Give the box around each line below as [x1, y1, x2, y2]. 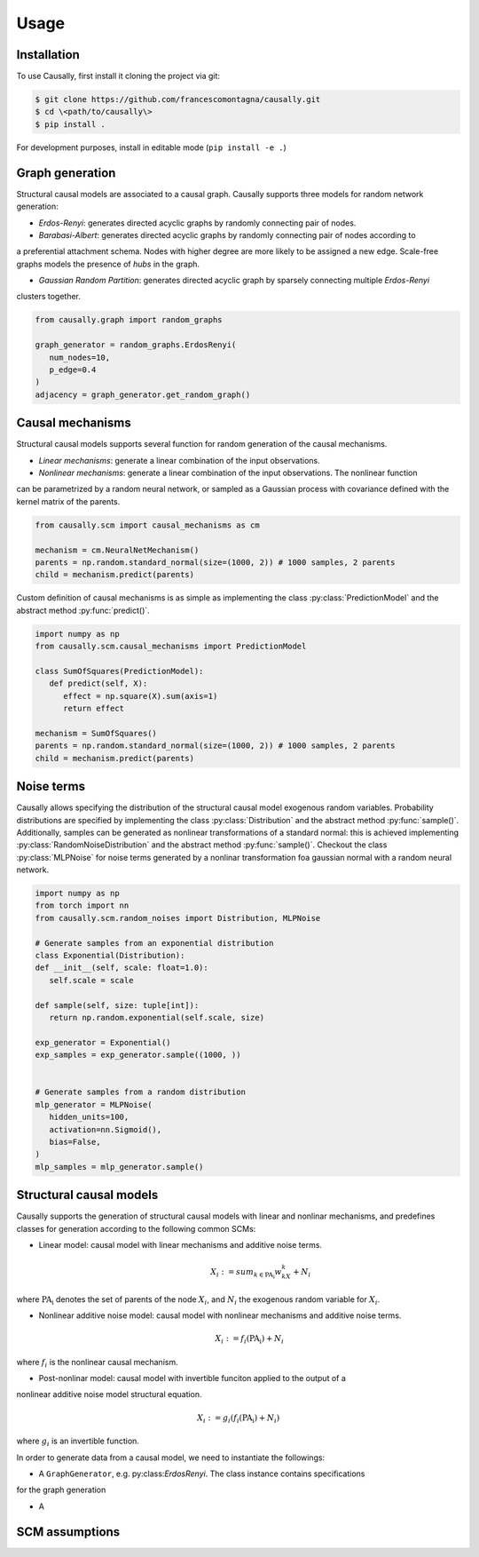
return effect [63, 703, 124, 714]
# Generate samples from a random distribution [35, 1087, 246, 1097]
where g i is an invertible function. [16, 1435, 139, 1448]
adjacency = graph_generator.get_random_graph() [35, 389, 251, 400]
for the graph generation [16, 1484, 106, 1496]
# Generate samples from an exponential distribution [35, 938, 274, 948]
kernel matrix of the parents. [16, 496, 121, 506]
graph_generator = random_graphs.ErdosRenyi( [35, 340, 237, 350]
